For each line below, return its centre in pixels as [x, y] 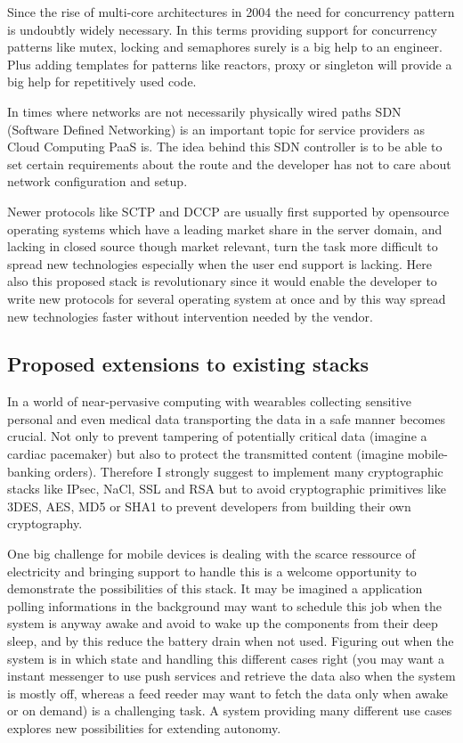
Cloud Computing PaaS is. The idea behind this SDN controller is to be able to [225, 147]
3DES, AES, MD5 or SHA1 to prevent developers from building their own [209, 506]
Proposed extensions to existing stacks [188, 364]
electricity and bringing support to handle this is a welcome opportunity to [212, 571]
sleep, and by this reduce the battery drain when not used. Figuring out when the [231, 641]
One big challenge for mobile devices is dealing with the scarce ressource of [211, 554]
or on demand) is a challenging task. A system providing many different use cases [230, 710]
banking [29, 471]
